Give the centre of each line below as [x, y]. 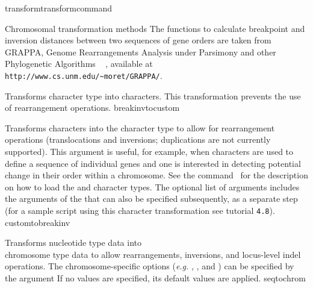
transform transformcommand [59, 8]
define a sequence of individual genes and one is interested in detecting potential [153, 163]
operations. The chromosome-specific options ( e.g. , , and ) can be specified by [150, 266]
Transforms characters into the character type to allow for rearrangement [140, 127]
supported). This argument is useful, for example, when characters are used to [149, 151]
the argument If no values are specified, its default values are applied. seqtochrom [155, 278]
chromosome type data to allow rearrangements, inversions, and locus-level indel [153, 254]
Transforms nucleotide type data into [73, 243]
